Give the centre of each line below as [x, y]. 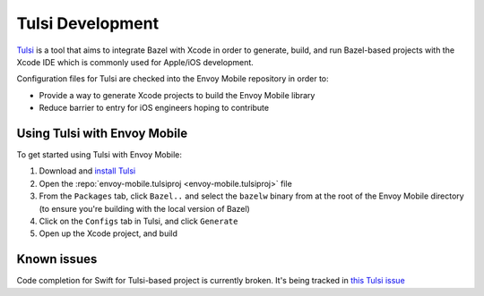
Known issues [57, 259]
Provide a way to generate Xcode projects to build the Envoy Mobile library [177, 95]
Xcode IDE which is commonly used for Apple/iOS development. [135, 62]
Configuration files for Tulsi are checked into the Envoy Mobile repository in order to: [173, 79]
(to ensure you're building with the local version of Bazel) [144, 208]
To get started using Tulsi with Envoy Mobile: [99, 155]
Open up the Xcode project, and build [108, 233]
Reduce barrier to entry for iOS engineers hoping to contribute [154, 108]
